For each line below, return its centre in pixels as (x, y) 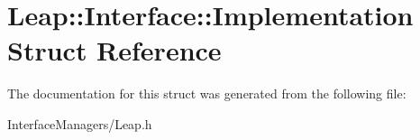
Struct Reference (114, 50)
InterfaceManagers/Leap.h (80, 123)
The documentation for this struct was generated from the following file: (207, 93)
